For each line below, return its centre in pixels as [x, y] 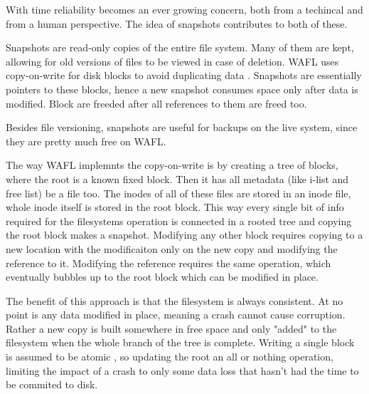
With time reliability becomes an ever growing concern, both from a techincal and [184, 9]
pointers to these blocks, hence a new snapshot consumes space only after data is [182, 89]
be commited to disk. [52, 384]
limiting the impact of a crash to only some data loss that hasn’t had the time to [182, 370]
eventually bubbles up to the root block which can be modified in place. [162, 277]
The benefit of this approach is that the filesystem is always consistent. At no [175, 300]
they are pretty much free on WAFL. [86, 141]
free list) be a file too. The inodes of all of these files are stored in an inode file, [178, 193]
